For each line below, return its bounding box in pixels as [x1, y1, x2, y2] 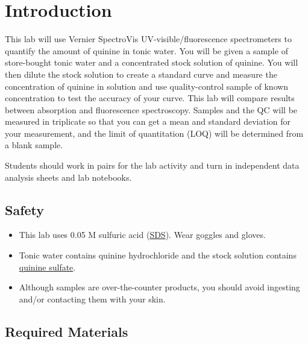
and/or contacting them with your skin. [19, 292, 166, 305]
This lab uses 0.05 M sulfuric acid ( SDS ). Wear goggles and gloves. [19, 228, 266, 241]
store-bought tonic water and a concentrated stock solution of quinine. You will [5, 56, 298, 69]
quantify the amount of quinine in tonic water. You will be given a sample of [5, 44, 288, 57]
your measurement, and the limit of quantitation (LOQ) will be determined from [5, 127, 304, 139]
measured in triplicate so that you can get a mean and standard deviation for [5, 115, 291, 128]
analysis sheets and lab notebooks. [5, 170, 132, 183]
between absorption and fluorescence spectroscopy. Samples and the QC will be [5, 103, 298, 116]
